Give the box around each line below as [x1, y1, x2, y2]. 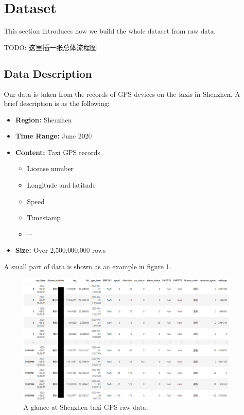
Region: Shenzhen [15, 114, 72, 124]
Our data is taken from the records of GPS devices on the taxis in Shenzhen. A [4, 88, 240, 99]
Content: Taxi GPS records [15, 147, 101, 157]
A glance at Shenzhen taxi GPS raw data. [23, 402, 148, 412]
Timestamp [27, 212, 61, 223]
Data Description [4, 66, 92, 81]
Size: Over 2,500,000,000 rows [15, 245, 106, 255]
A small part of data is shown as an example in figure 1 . [4, 261, 172, 272]
